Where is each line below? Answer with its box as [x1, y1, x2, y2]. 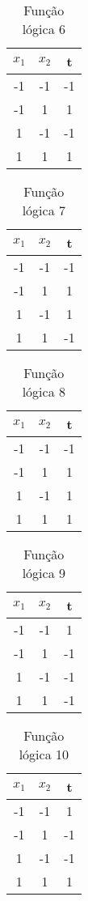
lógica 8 [22, 382, 65, 401]
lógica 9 [22, 563, 65, 582]
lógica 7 [22, 201, 65, 219]
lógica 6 [22, 19, 65, 38]
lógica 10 [19, 745, 69, 763]
